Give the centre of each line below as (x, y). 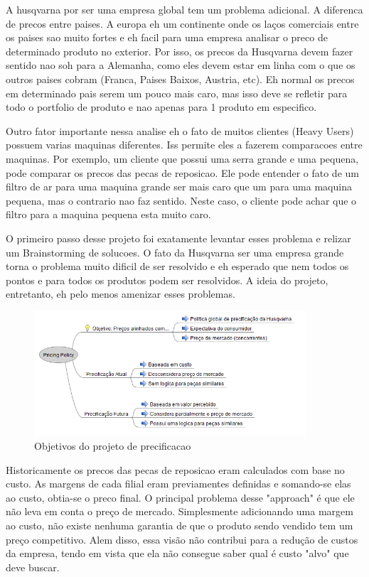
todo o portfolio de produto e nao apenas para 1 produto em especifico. (161, 107)
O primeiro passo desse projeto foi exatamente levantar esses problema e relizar (178, 238)
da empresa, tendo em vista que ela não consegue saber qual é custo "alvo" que (177, 553)
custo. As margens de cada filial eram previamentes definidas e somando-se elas (178, 484)
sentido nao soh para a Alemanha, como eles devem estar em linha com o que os (181, 65)
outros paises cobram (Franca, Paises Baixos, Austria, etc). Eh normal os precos (180, 79)
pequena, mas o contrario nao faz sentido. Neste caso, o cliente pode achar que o (181, 200)
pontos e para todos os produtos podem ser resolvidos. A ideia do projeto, (167, 280)
